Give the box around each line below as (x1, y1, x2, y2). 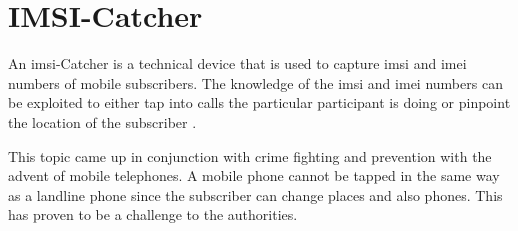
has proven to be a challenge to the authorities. (8, 204, 298, 225)
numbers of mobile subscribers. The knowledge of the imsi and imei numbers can (8, 72, 503, 93)
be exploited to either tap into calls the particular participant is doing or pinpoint (8, 92, 511, 113)
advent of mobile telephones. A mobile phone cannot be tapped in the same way (8, 165, 500, 186)
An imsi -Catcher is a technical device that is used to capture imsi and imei (8, 53, 467, 74)
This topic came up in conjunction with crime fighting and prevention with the (8, 145, 492, 166)
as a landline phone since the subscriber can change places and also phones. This (8, 184, 503, 205)
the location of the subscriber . (8, 111, 197, 132)
